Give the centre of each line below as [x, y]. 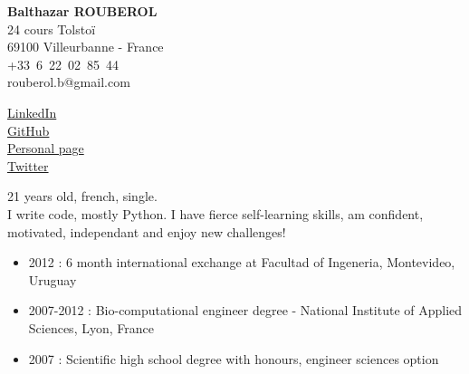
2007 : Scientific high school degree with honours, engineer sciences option [234, 358]
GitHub [29, 130]
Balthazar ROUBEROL [82, 11]
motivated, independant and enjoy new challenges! [147, 231]
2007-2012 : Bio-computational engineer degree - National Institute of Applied [245, 310]
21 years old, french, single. [82, 196]
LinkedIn [32, 112]
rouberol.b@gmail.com [69, 82]
